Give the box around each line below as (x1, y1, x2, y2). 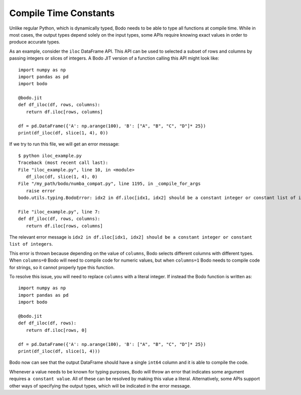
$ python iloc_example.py (18, 153, 82, 158)
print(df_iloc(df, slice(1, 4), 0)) (18, 130, 108, 136)
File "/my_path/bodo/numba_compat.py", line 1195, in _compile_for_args (18, 181, 201, 186)
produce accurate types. (9, 39, 60, 45)
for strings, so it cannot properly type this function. (9, 264, 115, 270)
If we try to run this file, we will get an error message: (9, 141, 120, 147)
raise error (26, 188, 56, 193)
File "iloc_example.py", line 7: (18, 209, 100, 215)
